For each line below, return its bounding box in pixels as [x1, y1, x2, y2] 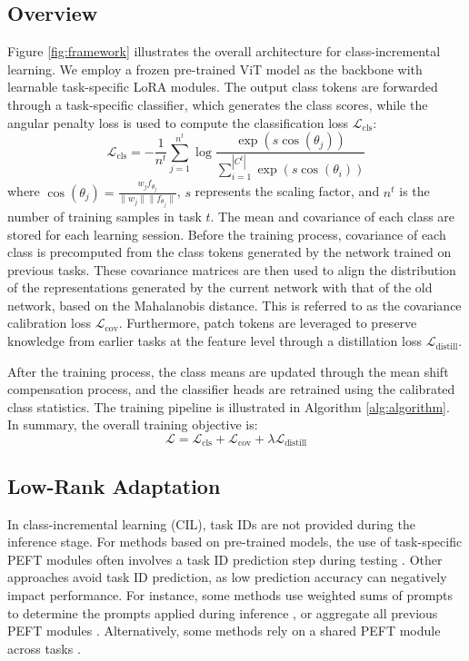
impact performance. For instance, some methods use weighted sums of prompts [7, 586, 454, 605]
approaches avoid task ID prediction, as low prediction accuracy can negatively [7, 567, 447, 587]
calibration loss [7, 313, 91, 332]
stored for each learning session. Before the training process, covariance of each [7, 224, 446, 243]
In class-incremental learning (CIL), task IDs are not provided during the [7, 514, 415, 533]
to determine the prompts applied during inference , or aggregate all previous [7, 603, 438, 622]
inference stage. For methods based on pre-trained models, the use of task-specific [7, 532, 463, 551]
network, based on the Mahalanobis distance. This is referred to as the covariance [7, 295, 462, 314]
